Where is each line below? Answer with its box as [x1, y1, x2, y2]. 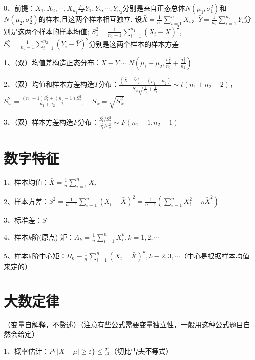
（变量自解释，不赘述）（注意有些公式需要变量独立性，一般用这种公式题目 [4, 319, 243, 329]
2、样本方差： [4, 196, 49, 206]
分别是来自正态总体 [122, 3, 185, 13]
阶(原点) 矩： [32, 231, 74, 242]
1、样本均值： [4, 176, 49, 187]
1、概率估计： [4, 345, 49, 356]
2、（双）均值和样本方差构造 [4, 79, 94, 89]
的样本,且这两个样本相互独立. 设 [38, 14, 142, 24]
